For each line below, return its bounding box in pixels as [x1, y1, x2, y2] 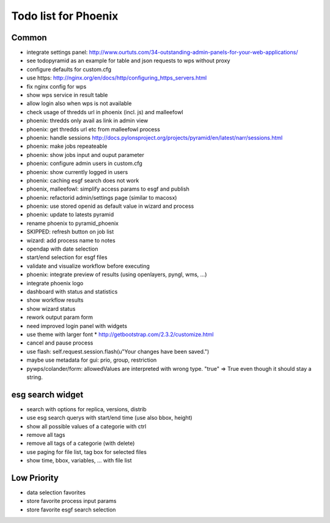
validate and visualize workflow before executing [26, 262, 150, 269]
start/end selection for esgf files [26, 254, 108, 261]
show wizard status [26, 305, 76, 312]
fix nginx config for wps [26, 82, 87, 90]
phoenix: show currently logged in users [26, 168, 128, 175]
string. [26, 373, 43, 381]
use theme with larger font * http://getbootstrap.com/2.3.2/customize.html [26, 331, 214, 338]
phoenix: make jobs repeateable [26, 142, 108, 150]
